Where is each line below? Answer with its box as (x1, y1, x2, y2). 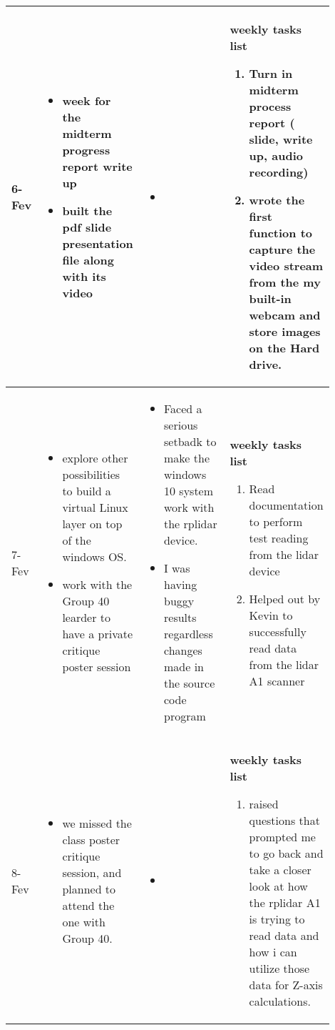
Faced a (164, 400, 202, 417)
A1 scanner (249, 672, 305, 689)
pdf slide (62, 219, 112, 235)
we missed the (62, 814, 132, 831)
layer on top (62, 515, 123, 532)
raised (249, 796, 279, 812)
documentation (249, 496, 324, 513)
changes (164, 642, 202, 658)
